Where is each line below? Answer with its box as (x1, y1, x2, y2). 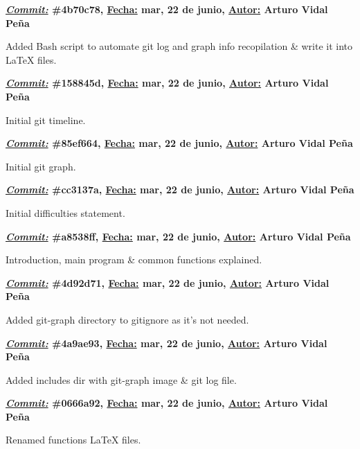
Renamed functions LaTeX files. (6, 432, 141, 447)
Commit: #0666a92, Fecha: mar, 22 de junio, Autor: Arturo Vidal (6, 396, 328, 410)
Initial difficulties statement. (6, 205, 125, 220)
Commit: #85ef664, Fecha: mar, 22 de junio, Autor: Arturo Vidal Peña (6, 136, 353, 150)
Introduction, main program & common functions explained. (6, 252, 262, 267)
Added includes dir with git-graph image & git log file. (6, 372, 237, 387)
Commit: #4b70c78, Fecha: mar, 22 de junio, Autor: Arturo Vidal (6, 2, 328, 16)
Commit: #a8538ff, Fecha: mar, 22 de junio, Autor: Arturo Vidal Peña (6, 229, 351, 243)
